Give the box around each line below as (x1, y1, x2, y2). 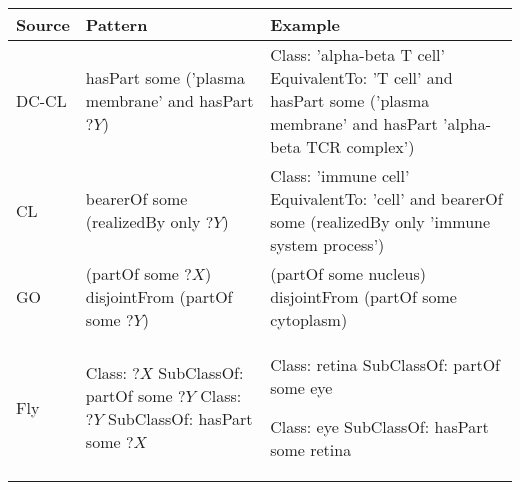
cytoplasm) (270, 308, 348, 331)
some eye (270, 376, 333, 399)
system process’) (270, 233, 385, 256)
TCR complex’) (306, 135, 415, 158)
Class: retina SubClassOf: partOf (270, 353, 500, 376)
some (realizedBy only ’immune (270, 210, 491, 233)
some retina (270, 438, 352, 461)
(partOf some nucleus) (270, 262, 426, 285)
